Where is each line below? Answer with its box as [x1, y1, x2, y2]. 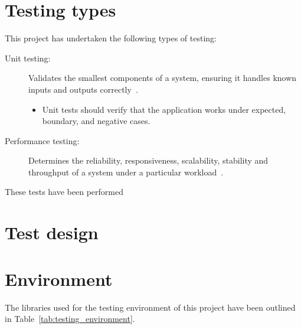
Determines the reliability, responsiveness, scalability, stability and [28, 154, 269, 167]
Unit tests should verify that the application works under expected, [42, 103, 286, 115]
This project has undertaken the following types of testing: [5, 32, 217, 44]
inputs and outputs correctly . [28, 83, 138, 95]
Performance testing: [5, 134, 80, 146]
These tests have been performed [5, 185, 123, 198]
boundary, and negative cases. [42, 115, 150, 127]
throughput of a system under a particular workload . [28, 165, 224, 178]
